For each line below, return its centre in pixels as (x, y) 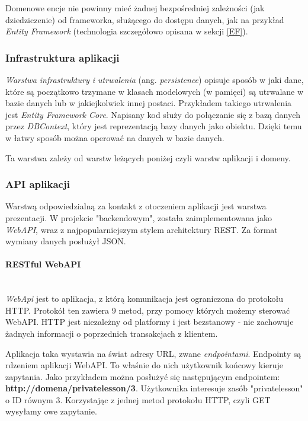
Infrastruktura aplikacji (62, 57)
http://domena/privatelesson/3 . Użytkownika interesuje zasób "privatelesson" (154, 388)
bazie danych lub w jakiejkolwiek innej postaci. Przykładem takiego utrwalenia (149, 103)
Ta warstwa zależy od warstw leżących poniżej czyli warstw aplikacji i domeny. (148, 157)
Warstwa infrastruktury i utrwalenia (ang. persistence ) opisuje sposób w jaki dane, (155, 79)
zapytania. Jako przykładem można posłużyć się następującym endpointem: (143, 376)
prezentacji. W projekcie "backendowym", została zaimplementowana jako (139, 217)
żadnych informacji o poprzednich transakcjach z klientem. (112, 333)
